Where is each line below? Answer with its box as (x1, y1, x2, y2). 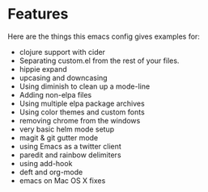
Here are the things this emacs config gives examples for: (7, 31, 200, 41)
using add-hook (19, 158, 73, 168)
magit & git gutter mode (19, 132, 99, 142)
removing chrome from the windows (19, 115, 141, 125)
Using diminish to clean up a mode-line (19, 81, 151, 91)
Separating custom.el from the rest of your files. (19, 56, 180, 65)
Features (7, 5, 69, 23)
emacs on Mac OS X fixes (19, 175, 106, 186)
